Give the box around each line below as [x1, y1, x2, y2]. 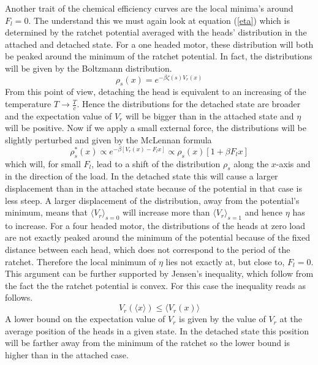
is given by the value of [179, 312, 266, 325]
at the [279, 312, 302, 325]
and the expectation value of [5, 109, 112, 122]
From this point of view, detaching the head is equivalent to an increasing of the [5, 85, 306, 98]
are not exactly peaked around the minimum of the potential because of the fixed [5, 231, 310, 244]
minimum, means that [5, 206, 88, 219]
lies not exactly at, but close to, [165, 255, 285, 268]
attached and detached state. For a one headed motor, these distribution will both [5, 37, 314, 50]
